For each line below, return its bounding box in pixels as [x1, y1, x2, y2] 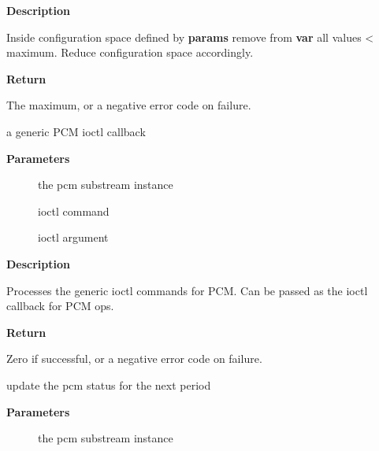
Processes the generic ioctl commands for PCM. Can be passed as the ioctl [6, 282, 368, 298]
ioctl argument [38, 229, 109, 246]
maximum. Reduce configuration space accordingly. [6, 44, 254, 61]
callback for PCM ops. [6, 298, 114, 314]
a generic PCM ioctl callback [6, 123, 146, 139]
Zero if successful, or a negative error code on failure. [6, 350, 262, 367]
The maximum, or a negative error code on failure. [6, 97, 251, 113]
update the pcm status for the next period [6, 376, 211, 393]
